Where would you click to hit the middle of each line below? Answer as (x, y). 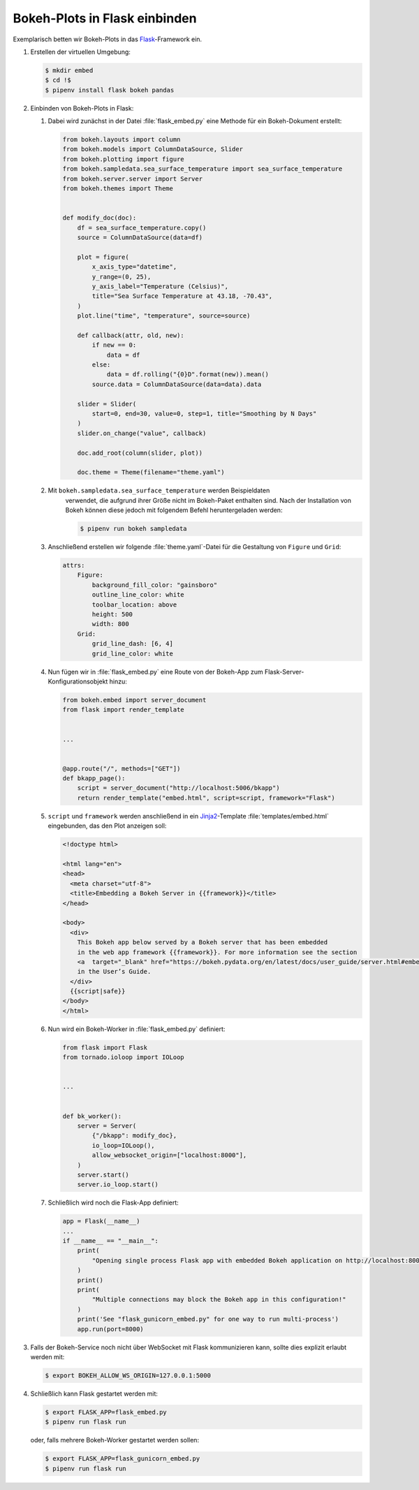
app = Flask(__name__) (101, 1221)
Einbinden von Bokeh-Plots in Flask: (82, 108)
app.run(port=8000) (111, 1329)
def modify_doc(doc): (100, 218)
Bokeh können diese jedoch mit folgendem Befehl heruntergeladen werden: (174, 510)
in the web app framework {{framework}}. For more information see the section (217, 952)
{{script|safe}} (98, 991)
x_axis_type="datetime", (134, 267)
